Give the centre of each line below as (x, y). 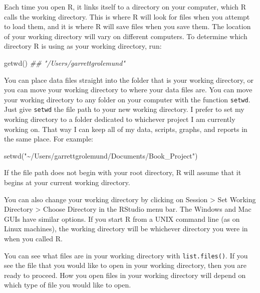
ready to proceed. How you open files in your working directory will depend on (125, 275)
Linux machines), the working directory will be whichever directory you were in (126, 229)
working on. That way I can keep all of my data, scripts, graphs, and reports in (126, 129)
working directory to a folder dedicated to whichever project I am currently (120, 119)
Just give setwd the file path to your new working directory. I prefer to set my (124, 109)
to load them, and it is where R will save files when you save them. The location (127, 26)
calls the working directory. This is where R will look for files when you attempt (127, 16)
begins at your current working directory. (67, 182)
